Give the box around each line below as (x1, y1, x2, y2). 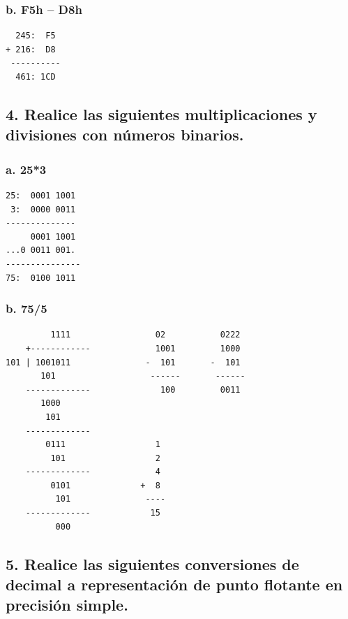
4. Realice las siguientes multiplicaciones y (6, 103, 317, 124)
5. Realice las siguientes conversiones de (6, 553, 299, 574)
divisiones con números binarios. (6, 124, 244, 145)
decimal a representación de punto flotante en (6, 574, 343, 595)
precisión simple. (6, 594, 128, 616)
